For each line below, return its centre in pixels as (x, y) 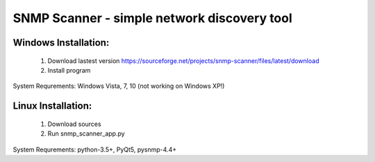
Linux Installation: (52, 106)
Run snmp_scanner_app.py (86, 134)
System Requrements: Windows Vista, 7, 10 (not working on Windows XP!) (119, 86)
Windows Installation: (61, 43)
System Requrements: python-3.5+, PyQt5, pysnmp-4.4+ (95, 150)
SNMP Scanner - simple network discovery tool (153, 18)
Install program (69, 70)
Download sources (74, 124)
